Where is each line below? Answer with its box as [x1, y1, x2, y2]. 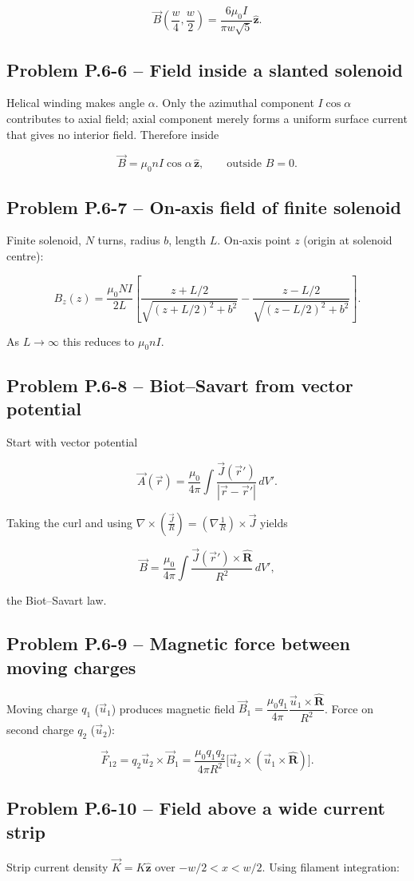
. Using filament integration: [262, 858, 400, 875]
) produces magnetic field [111, 700, 235, 716]
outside [227, 158, 262, 170]
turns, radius [97, 232, 160, 248]
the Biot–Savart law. [6, 592, 107, 609]
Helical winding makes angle [6, 94, 145, 111]
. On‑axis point [217, 232, 291, 248]
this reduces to [62, 332, 135, 349]
